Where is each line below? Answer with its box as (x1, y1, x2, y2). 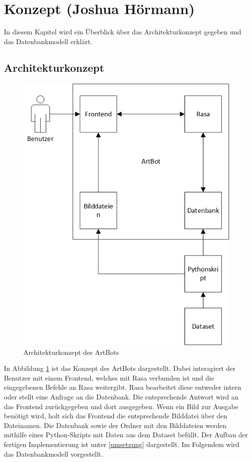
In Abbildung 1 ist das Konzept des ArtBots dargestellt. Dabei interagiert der (4, 363, 235, 373)
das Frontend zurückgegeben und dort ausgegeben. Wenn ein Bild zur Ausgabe (4, 401, 238, 411)
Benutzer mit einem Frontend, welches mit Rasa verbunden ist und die (4, 372, 214, 382)
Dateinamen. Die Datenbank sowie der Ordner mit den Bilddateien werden (4, 420, 227, 430)
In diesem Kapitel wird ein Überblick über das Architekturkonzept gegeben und (4, 27, 241, 37)
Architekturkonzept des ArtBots (23, 347, 119, 357)
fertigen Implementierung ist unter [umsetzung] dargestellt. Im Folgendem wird (4, 439, 239, 449)
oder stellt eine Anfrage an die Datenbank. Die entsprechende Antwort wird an (4, 391, 239, 401)
